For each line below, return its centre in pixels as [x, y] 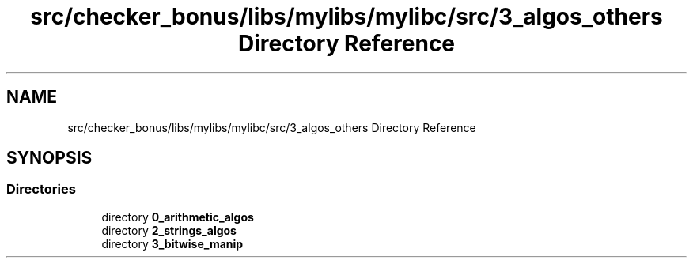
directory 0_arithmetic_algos [178, 217]
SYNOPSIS [49, 158]
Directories [41, 189]
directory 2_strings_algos [169, 230]
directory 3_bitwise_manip [172, 243]
